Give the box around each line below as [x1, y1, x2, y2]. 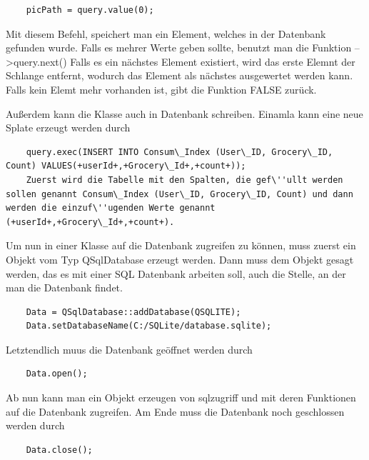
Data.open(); [26, 369, 88, 379]
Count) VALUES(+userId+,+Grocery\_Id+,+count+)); [6, 161, 246, 171]
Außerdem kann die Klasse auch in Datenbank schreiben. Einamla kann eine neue [6, 106, 363, 121]
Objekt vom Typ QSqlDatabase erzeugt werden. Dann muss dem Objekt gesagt [6, 251, 354, 266]
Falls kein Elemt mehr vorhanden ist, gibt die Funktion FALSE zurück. [6, 81, 317, 96]
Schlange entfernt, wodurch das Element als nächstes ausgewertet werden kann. [6, 68, 353, 83]
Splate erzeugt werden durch [6, 120, 131, 135]
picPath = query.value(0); [26, 5, 154, 15]
